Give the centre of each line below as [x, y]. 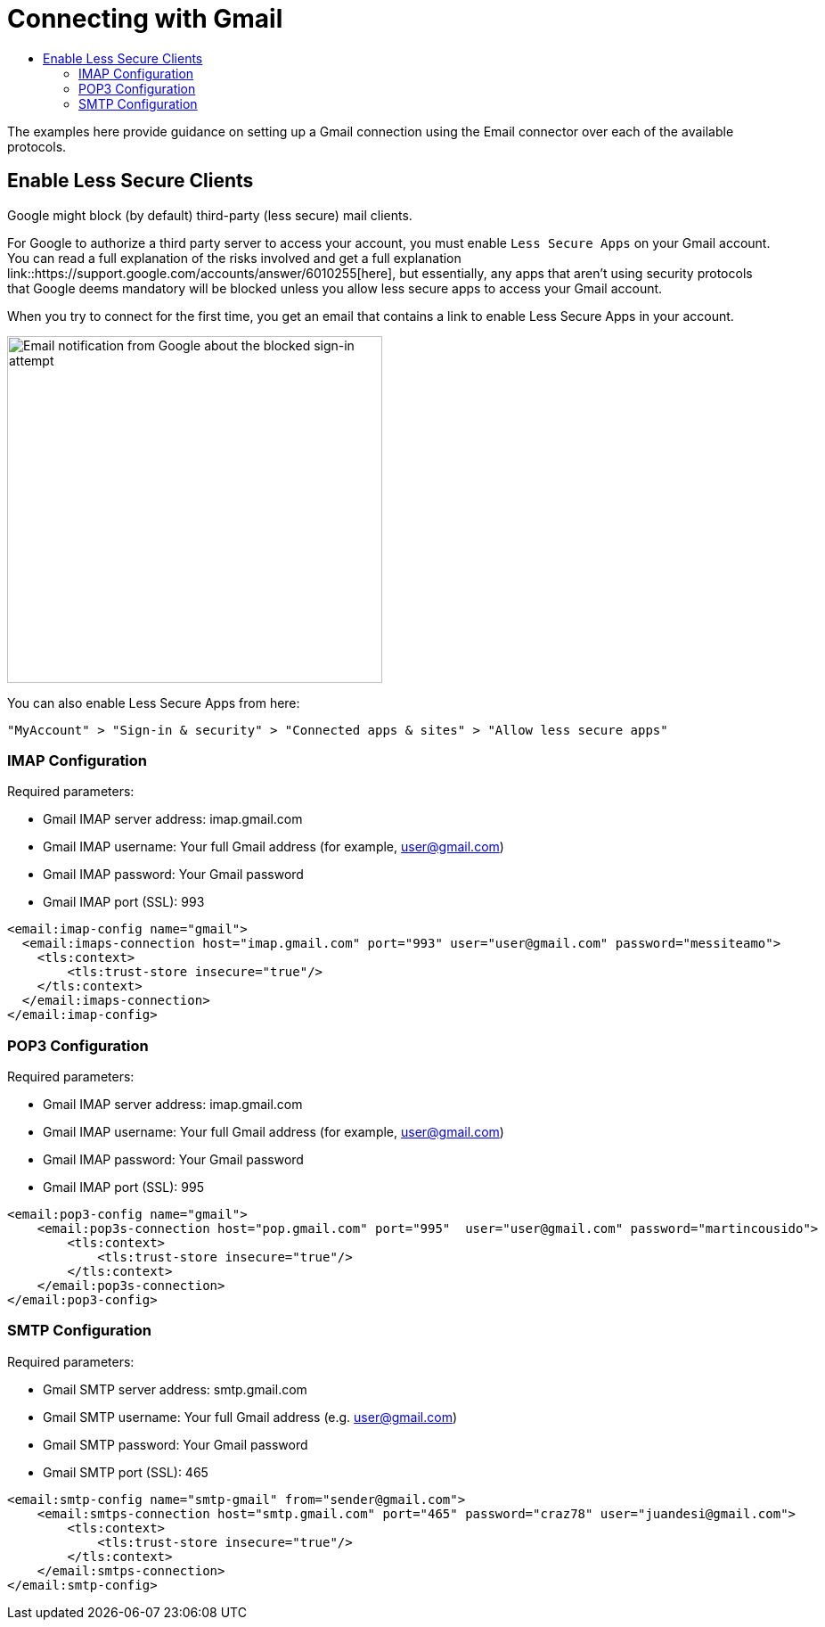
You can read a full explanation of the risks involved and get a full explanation [234, 258]
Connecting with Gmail [145, 19]
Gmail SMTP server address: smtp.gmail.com [175, 1389]
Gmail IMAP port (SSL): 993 [124, 902]
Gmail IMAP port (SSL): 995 [123, 1187]
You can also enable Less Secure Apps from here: [154, 703]
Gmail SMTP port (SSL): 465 [126, 1472]
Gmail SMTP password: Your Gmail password [176, 1444]
